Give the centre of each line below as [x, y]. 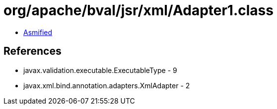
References [33, 51]
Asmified [38, 32]
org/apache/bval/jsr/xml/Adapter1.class [138, 10]
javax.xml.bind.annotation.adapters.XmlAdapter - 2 [107, 85]
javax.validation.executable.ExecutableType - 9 [100, 70]
